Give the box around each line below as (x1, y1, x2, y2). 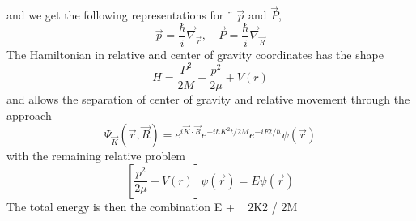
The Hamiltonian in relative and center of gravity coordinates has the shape (6, 45, 384, 62)
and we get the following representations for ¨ (6, 6, 233, 23)
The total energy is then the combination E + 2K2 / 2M (6, 198, 298, 215)
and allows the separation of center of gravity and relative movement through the (6, 91, 410, 108)
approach (6, 106, 52, 123)
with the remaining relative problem (6, 147, 186, 164)
